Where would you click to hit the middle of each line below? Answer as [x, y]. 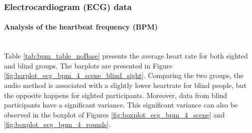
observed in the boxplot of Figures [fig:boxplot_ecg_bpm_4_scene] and [115, 114]
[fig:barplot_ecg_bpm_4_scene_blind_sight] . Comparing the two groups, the [124, 75]
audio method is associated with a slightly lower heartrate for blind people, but [125, 85]
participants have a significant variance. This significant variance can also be [121, 105]
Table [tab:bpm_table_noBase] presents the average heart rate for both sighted [126, 56]
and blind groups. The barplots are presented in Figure [88, 65]
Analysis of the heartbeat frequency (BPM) [81, 27]
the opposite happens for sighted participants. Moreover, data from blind [116, 95]
